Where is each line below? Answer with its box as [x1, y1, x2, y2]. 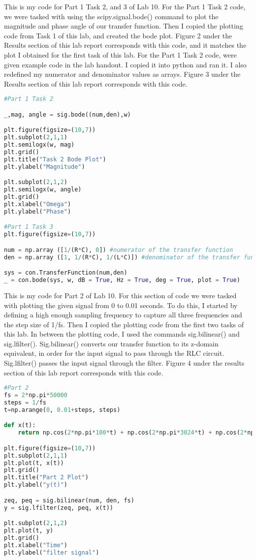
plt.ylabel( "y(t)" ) [4, 481, 67, 489]
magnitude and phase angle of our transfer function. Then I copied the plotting [4, 21, 243, 31]
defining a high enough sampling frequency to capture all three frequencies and [4, 310, 242, 320]
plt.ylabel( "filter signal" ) [4, 549, 99, 556]
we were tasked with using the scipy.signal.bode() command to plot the [4, 11, 219, 21]
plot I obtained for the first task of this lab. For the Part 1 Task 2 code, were [4, 49, 237, 60]
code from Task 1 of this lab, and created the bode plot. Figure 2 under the [4, 30, 232, 40]
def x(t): [4, 422, 36, 429]
